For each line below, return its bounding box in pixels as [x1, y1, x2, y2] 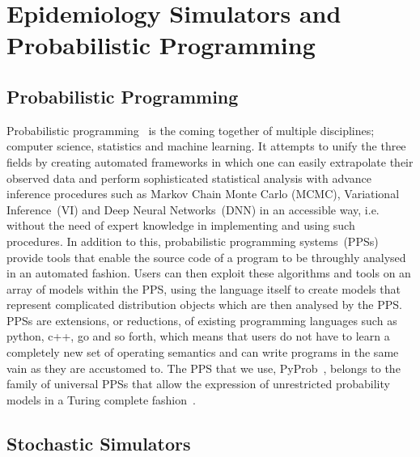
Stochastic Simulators [6, 430, 191, 455]
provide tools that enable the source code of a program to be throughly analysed [6, 248, 406, 265]
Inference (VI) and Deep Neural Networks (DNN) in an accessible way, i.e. [6, 201, 380, 218]
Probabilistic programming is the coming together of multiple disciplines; [6, 121, 375, 138]
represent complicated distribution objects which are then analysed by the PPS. [6, 296, 402, 313]
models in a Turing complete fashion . [6, 391, 196, 408]
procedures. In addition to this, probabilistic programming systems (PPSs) [6, 232, 379, 249]
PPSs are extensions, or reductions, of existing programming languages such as [6, 311, 397, 328]
